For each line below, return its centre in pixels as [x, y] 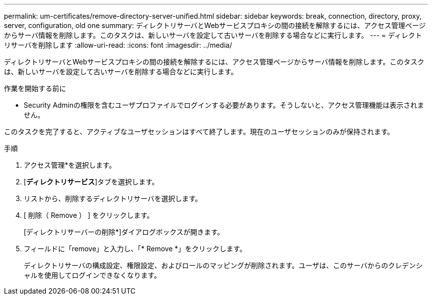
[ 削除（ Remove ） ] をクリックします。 [89, 215]
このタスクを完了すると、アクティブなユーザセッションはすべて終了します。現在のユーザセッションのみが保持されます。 [199, 132]
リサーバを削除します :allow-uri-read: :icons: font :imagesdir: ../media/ [118, 45]
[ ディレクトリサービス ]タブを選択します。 [91, 182]
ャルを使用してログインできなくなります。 [92, 275]
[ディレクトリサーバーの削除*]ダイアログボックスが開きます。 [124, 232]
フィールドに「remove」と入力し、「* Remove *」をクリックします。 [135, 249]
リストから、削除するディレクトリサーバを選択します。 [113, 198]
